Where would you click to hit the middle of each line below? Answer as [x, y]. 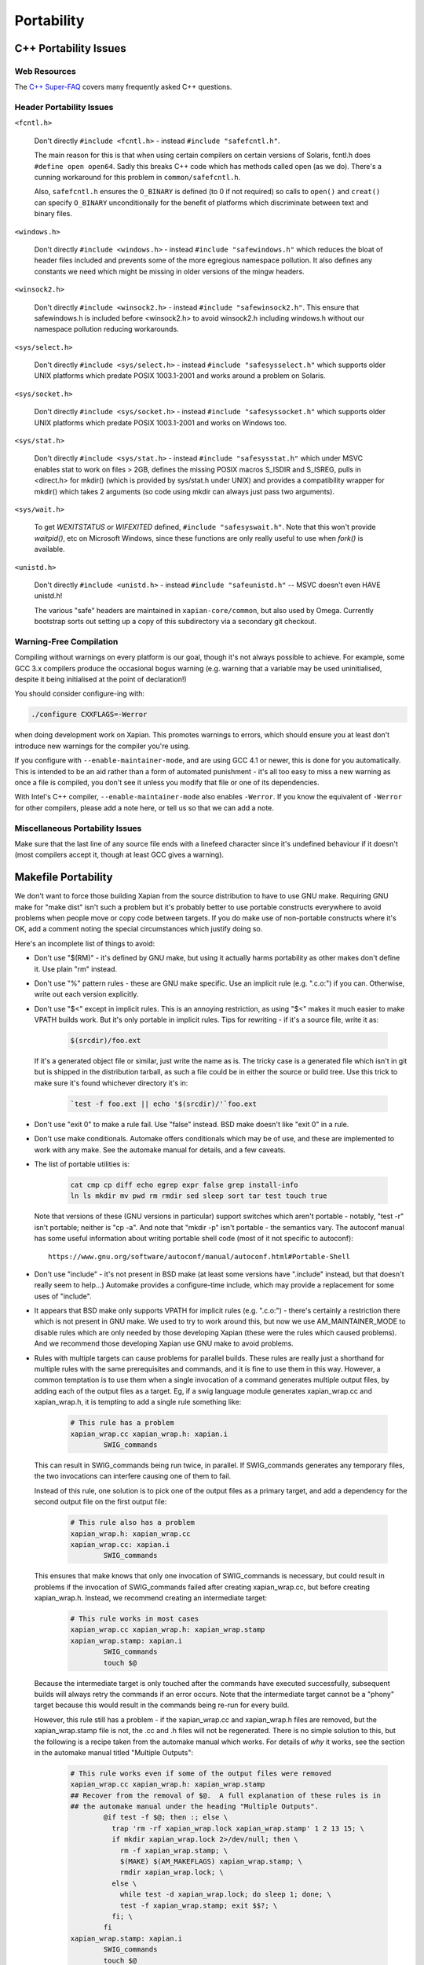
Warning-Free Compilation [66, 641]
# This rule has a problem [122, 1423]
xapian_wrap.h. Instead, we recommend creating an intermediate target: [150, 1598]
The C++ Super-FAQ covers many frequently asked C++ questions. [123, 87]
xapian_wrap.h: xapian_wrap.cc [131, 1533]
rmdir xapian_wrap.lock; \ [172, 1872]
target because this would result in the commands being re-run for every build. [162, 1705]
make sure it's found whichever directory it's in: [111, 1083]
